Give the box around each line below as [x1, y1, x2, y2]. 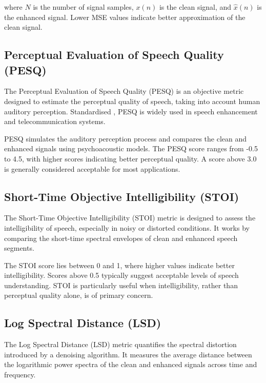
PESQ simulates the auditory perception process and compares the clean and [4, 133, 247, 144]
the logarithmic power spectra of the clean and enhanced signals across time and [4, 359, 257, 370]
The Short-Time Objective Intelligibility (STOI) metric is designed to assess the [4, 212, 256, 223]
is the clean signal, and [159, 2, 232, 12]
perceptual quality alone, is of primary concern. [4, 290, 153, 300]
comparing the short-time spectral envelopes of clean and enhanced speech [4, 232, 238, 243]
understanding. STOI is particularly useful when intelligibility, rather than [4, 279, 238, 290]
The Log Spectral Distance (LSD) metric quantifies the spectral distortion [4, 339, 237, 350]
